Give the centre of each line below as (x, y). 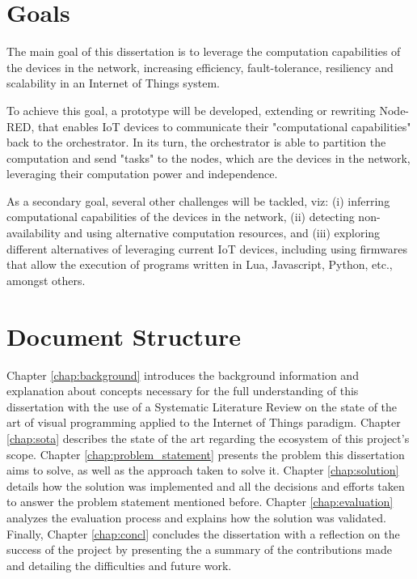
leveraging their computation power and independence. (142, 174)
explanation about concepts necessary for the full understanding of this (183, 391)
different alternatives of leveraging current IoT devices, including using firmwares (207, 248)
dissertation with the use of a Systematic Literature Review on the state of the (202, 406)
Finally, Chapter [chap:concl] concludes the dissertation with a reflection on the (203, 533)
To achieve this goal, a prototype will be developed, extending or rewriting (191, 110)
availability (34, 233)
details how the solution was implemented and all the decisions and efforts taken (206, 485)
